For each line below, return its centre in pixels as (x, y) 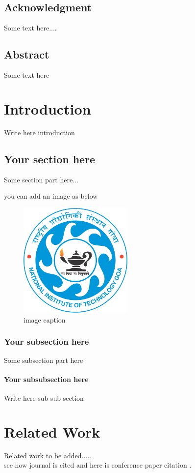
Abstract (27, 54)
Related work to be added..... (48, 455)
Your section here (50, 159)
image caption (45, 319)
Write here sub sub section (44, 398)
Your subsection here (47, 341)
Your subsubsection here (46, 379)
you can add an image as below (51, 196)
